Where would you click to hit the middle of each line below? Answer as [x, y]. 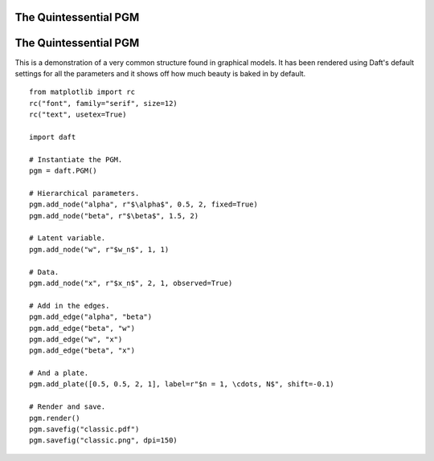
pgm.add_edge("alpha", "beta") [91, 317]
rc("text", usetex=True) [78, 115]
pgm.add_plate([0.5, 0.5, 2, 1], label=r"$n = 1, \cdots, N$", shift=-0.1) [182, 384]
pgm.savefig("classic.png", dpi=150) [104, 441]
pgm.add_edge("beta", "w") [82, 328]
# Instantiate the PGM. [76, 159]
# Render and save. [68, 407]
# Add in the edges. [70, 306]
